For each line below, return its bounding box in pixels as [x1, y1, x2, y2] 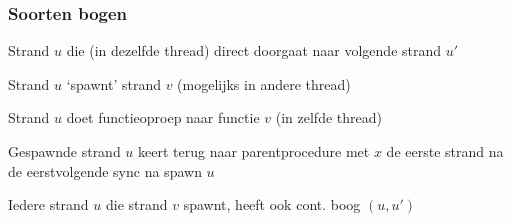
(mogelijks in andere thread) [177, 73, 351, 94]
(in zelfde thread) [275, 107, 382, 128]
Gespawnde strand [8, 141, 121, 161]
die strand [106, 194, 168, 215]
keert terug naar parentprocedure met [138, 141, 370, 161]
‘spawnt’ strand [66, 73, 161, 94]
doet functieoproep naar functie [66, 107, 260, 128]
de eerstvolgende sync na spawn [8, 160, 202, 181]
